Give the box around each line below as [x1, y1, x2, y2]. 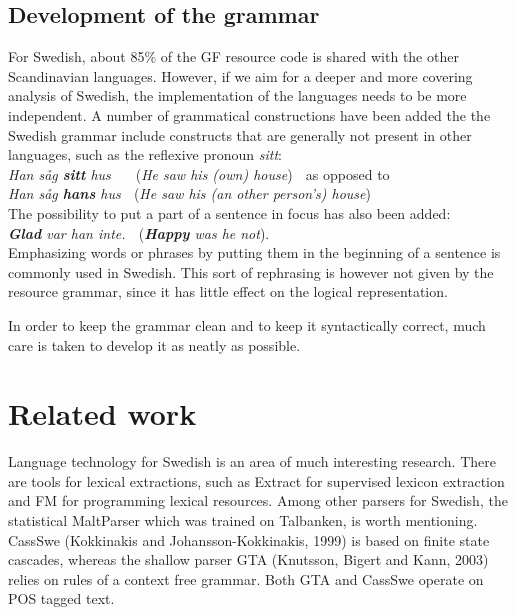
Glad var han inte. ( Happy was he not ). [8, 222, 270, 243]
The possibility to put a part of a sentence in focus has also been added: [8, 202, 451, 223]
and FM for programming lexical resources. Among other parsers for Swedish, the [8, 490, 508, 511]
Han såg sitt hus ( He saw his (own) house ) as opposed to [8, 163, 390, 184]
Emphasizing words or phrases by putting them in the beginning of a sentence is [8, 242, 501, 263]
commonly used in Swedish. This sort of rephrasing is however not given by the [8, 261, 494, 282]
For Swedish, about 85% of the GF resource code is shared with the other [8, 46, 459, 67]
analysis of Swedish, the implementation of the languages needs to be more [8, 85, 467, 106]
